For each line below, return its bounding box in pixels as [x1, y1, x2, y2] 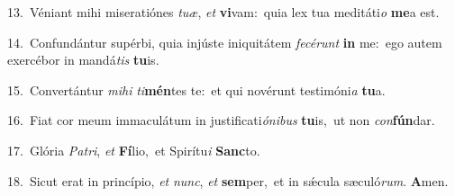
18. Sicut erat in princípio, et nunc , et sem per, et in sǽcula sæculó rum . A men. [7, 171, 449, 190]
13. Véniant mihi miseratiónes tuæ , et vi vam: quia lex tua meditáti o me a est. [7, 3, 440, 21]
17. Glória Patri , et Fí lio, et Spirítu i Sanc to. [7, 140, 260, 159]
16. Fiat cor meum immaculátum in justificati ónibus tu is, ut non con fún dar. [7, 111, 435, 129]
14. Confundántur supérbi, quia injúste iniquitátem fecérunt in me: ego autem [7, 32, 442, 51]
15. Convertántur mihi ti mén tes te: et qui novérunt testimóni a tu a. [7, 80, 386, 99]
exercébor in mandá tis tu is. [7, 50, 159, 69]
